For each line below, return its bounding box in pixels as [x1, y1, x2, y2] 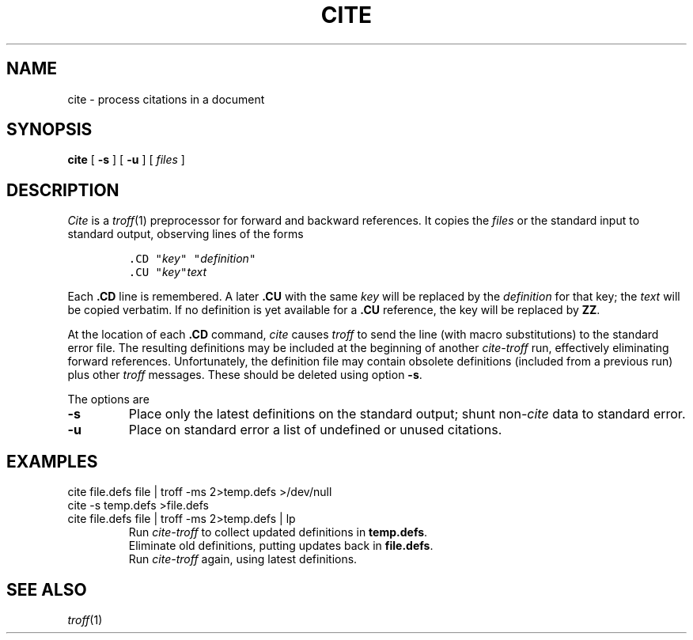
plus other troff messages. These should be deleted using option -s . [67, 368, 422, 382]
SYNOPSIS [6, 119, 93, 140]
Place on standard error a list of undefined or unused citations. [128, 422, 502, 438]
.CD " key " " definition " [128, 252, 256, 266]
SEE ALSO [6, 579, 87, 600]
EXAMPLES [6, 451, 98, 471]
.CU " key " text [128, 265, 207, 279]
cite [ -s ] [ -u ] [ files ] [67, 153, 185, 167]
